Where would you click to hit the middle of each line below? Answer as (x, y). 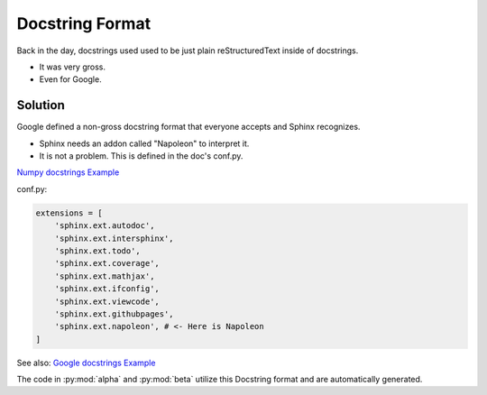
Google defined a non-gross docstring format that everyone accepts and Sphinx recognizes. (188, 127)
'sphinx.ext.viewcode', (107, 301)
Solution (41, 105)
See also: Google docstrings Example (86, 363)
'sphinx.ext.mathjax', (105, 276)
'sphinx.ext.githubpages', (115, 314)
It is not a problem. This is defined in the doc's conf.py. (141, 156)
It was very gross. (73, 67)
